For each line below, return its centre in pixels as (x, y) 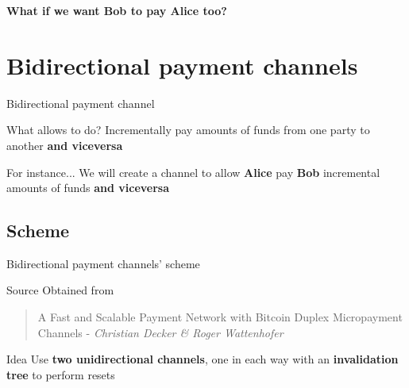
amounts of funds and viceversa (88, 188)
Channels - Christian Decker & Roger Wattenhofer (160, 332)
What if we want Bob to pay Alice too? (117, 10)
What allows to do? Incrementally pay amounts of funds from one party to (188, 130)
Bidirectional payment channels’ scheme (103, 263)
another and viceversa (65, 145)
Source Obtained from (60, 290)
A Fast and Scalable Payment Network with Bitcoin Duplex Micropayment (220, 317)
